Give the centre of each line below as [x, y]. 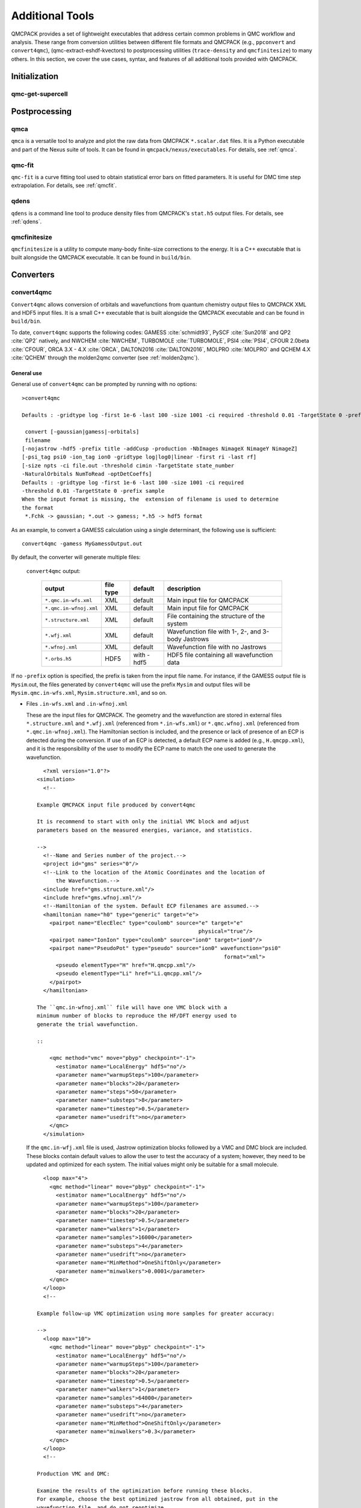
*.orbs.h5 [58, 658]
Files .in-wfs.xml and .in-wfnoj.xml [77, 704]
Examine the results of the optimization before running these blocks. [145, 1491]
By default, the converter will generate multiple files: [76, 557]
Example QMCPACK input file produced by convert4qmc [116, 805]
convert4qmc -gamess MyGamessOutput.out [82, 543]
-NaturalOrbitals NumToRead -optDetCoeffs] [87, 474]
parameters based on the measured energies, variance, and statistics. [145, 830]
